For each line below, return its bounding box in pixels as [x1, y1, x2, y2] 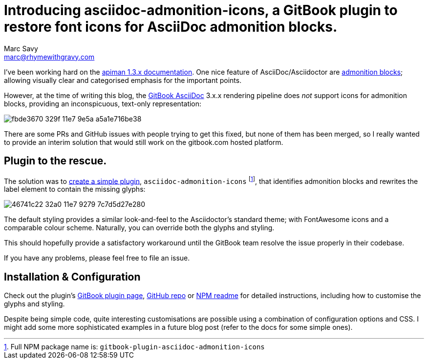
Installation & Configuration [4, 270, 141, 283]
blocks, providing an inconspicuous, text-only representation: [4, 99, 202, 108]
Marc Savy [4, 44, 38, 53]
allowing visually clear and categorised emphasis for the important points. [4, 76, 242, 84]
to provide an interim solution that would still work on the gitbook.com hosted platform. [4, 138, 283, 146]
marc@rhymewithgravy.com [4, 52, 95, 61]
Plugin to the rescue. [4, 155, 107, 167]
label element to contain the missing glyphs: [4, 185, 146, 194]
